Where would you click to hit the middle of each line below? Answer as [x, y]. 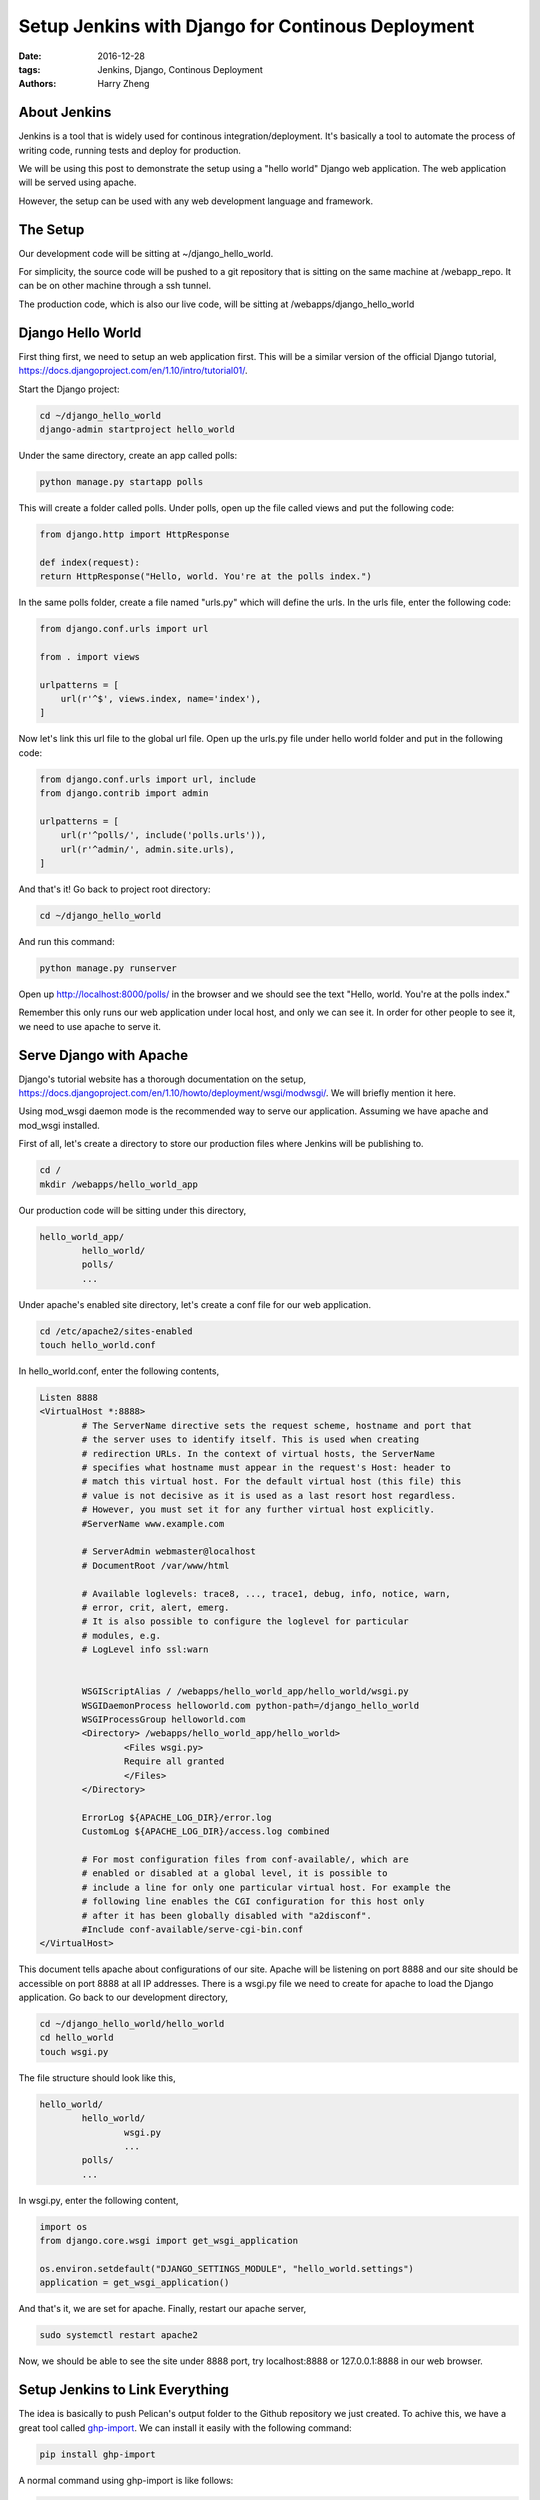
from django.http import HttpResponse [134, 534]
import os [63, 2226]
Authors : [37, 84]
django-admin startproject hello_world [137, 429]
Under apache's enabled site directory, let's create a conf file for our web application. [195, 1304]
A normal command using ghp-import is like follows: [126, 2480]
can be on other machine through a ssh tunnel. [115, 286]
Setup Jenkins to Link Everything [124, 2390]
